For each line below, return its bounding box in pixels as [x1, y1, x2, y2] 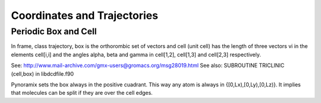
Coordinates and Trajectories [11, 9, 159, 22]
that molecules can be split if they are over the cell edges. [11, 89, 153, 96]
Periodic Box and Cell [11, 26, 97, 37]
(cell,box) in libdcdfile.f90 [11, 70, 74, 77]
